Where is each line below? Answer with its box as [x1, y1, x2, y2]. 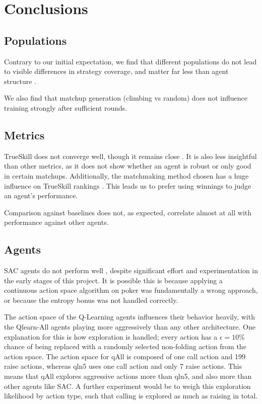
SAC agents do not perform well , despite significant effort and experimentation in [4, 265, 258, 276]
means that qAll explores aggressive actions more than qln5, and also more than [4, 371, 252, 381]
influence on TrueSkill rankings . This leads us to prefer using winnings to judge [4, 180, 251, 191]
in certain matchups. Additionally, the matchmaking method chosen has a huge [4, 170, 249, 181]
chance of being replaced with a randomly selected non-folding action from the [4, 341, 246, 352]
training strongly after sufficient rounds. [4, 102, 127, 113]
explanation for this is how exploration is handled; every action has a [4, 331, 218, 342]
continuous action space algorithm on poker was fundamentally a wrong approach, [4, 285, 258, 295]
